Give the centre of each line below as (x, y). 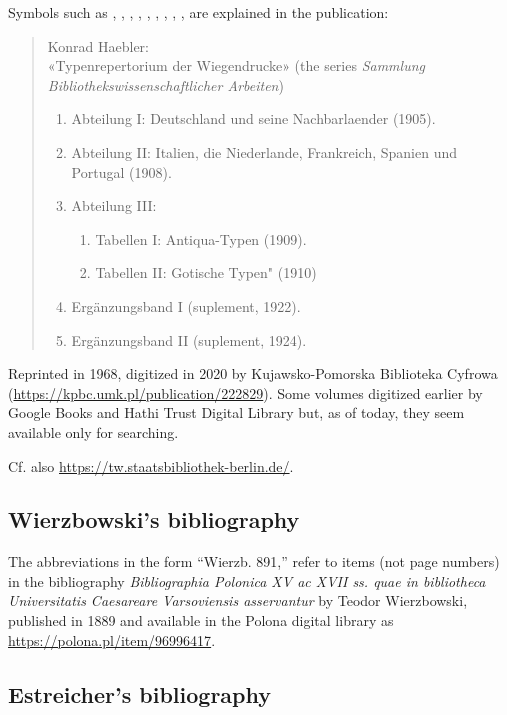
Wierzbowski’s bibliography (154, 519)
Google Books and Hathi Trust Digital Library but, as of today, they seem (236, 412)
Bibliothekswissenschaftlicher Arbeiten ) (165, 84)
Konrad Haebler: (98, 45)
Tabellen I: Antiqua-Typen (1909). (201, 238)
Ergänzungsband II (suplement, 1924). (189, 339)
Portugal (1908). (121, 171)
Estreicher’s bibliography (139, 693)
